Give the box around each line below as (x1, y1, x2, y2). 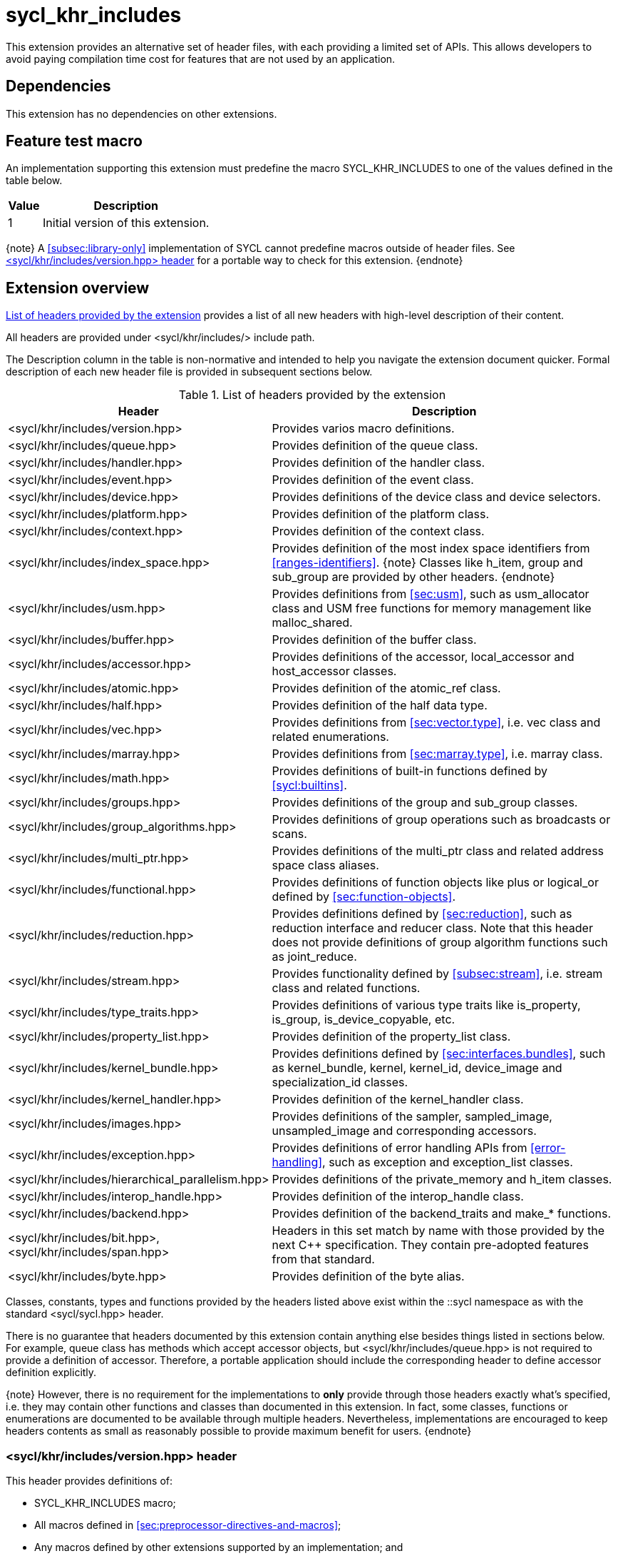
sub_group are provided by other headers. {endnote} (272, 570, 555, 585)
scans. (272, 827, 307, 842)
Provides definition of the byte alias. (272, 1269, 465, 1284)
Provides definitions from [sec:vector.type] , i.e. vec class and (272, 715, 601, 730)
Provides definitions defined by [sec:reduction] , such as (272, 906, 572, 921)
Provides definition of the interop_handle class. (272, 1189, 524, 1204)
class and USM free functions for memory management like (272, 601, 592, 616)
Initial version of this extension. (43, 216, 210, 231)
